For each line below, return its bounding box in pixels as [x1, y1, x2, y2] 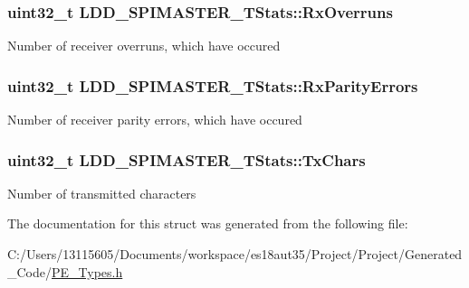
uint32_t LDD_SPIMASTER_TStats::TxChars [7, 148, 366, 171]
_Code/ [7, 262, 52, 281]
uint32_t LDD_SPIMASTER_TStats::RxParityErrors [7, 74, 418, 97]
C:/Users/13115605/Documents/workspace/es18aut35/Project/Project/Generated [7, 245, 463, 264]
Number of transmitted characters [7, 183, 196, 202]
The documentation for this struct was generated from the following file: [7, 214, 408, 233]
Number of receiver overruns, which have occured [7, 36, 281, 55]
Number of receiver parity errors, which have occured [7, 110, 302, 129]
